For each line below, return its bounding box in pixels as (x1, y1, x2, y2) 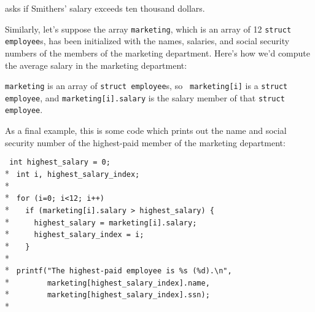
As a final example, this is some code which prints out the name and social (5, 124, 287, 137)
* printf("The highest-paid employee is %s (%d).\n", (5, 263, 232, 276)
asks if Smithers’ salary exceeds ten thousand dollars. (5, 2, 205, 14)
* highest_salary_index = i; (5, 227, 144, 240)
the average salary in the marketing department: (5, 58, 187, 71)
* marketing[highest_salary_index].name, (5, 275, 210, 288)
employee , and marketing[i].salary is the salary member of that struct (5, 91, 285, 104)
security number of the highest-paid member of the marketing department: (5, 136, 286, 149)
